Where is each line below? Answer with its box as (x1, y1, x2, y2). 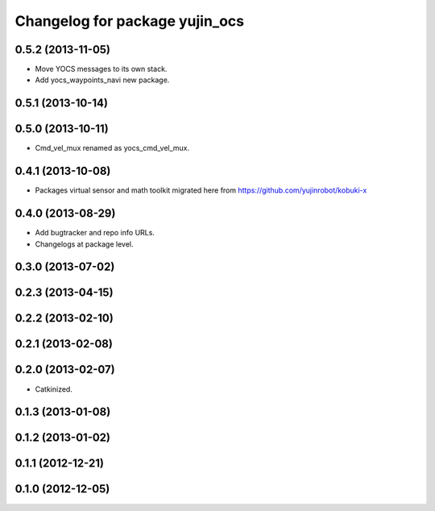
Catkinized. (35, 384, 72, 394)
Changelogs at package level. (35, 239, 134, 249)
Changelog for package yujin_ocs (14, 12, 245, 30)
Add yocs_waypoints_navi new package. (35, 75, 170, 85)
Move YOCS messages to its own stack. (35, 64, 168, 74)
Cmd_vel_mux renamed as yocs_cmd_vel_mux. (35, 143, 190, 153)
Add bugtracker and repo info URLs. (35, 228, 155, 238)
